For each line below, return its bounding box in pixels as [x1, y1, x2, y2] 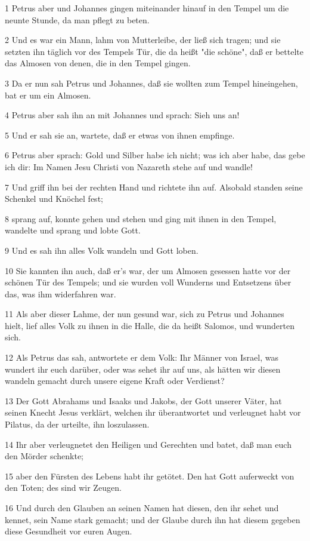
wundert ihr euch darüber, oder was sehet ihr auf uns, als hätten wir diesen [5, 362, 281, 375]
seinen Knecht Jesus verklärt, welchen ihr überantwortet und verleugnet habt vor [5, 406, 301, 419]
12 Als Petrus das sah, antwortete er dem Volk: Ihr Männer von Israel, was [5, 351, 278, 364]
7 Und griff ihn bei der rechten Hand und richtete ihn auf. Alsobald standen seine [5, 180, 303, 193]
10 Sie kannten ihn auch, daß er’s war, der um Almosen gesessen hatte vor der [5, 264, 291, 276]
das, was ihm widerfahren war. [5, 287, 116, 300]
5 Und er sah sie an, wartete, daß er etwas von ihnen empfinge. [5, 128, 235, 141]
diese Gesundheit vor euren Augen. [5, 525, 132, 537]
